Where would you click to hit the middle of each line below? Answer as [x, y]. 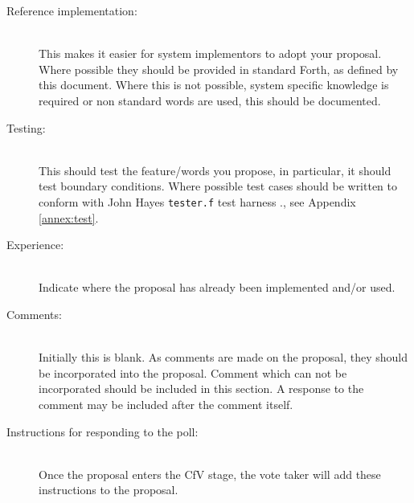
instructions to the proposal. [109, 490]
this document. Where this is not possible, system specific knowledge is [214, 85]
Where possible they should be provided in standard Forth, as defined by [219, 69]
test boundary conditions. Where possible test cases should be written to [218, 186]
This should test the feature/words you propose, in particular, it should [215, 170]
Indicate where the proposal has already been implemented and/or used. [217, 287]
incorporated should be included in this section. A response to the [201, 388]
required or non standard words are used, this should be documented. [210, 100]
